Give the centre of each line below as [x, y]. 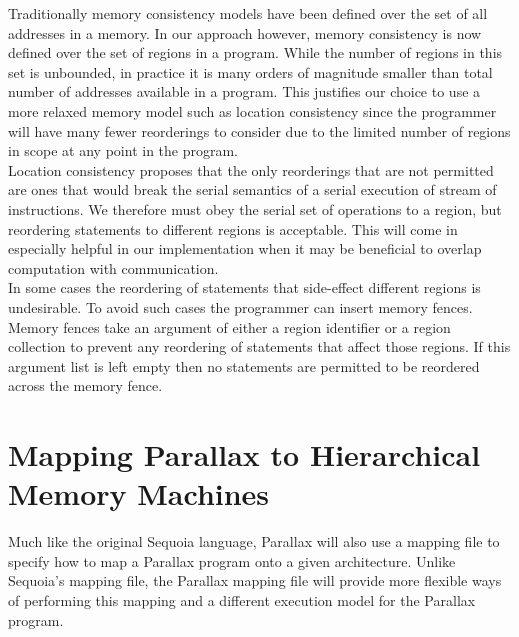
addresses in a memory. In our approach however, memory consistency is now [245, 32]
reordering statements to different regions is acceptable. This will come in [233, 228]
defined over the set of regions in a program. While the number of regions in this [255, 52]
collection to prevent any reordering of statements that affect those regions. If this [259, 346]
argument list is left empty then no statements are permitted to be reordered [244, 365]
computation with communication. [113, 267]
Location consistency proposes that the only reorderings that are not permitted [251, 169]
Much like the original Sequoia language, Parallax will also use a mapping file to [254, 541]
